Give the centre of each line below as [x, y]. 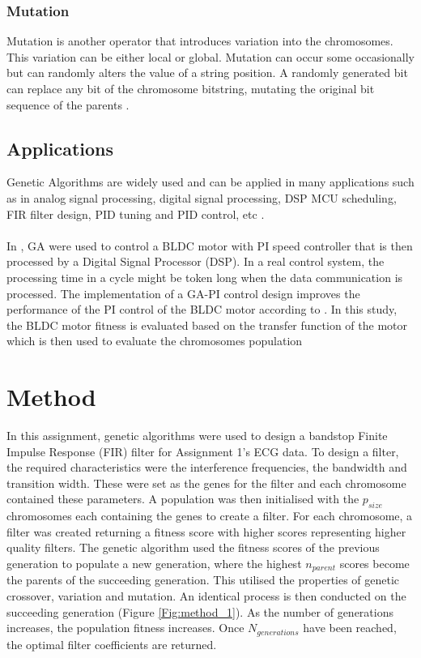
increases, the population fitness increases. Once [125, 628]
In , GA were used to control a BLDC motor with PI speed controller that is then [210, 245]
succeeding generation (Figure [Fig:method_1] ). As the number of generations [200, 611]
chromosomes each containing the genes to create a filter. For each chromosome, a [210, 516]
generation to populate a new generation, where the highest [154, 563]
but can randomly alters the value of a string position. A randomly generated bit [207, 73]
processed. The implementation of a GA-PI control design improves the [183, 293]
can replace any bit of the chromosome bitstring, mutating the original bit [191, 88]
